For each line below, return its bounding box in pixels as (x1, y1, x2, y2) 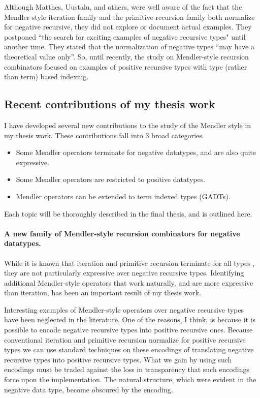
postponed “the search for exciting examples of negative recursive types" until (4, 31, 246, 42)
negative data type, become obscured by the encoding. (4, 384, 173, 394)
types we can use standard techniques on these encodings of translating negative (4, 344, 254, 355)
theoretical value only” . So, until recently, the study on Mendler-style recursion (4, 51, 249, 62)
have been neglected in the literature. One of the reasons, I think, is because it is (4, 314, 256, 325)
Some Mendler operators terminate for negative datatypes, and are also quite (16, 147, 256, 158)
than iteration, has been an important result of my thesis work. (4, 287, 201, 298)
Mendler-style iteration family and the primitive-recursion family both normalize (4, 11, 255, 22)
